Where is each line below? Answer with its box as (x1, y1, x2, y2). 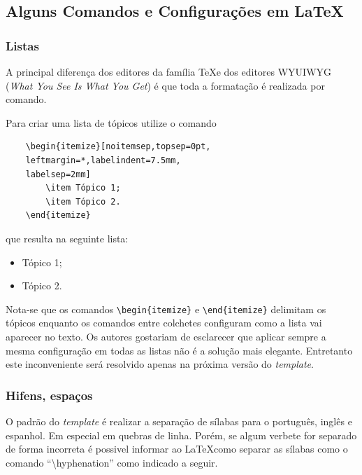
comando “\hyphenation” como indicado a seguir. (6, 455, 218, 469)
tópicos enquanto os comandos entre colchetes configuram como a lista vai (6, 315, 322, 330)
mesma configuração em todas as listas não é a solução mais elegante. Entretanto (6, 343, 353, 357)
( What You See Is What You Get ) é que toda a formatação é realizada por (6, 78, 325, 92)
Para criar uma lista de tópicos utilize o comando (6, 115, 217, 130)
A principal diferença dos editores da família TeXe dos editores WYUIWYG (6, 64, 332, 78)
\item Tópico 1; (45, 183, 121, 193)
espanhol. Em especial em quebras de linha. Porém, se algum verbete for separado (6, 427, 357, 442)
